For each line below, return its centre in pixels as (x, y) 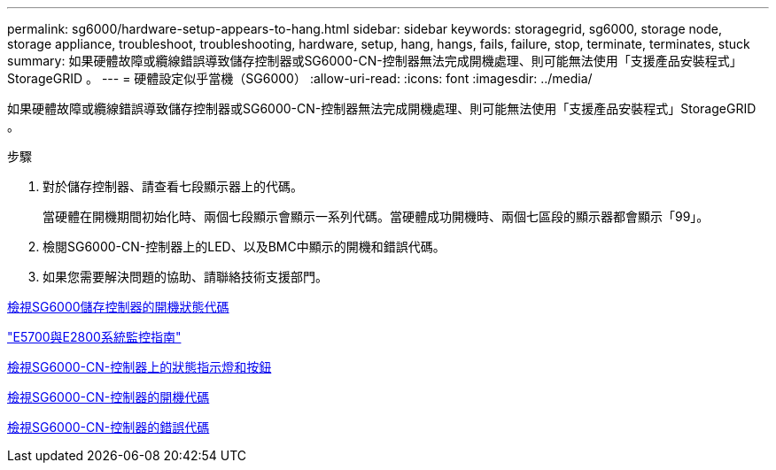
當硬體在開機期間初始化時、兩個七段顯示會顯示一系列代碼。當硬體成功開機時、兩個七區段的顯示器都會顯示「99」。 (376, 216)
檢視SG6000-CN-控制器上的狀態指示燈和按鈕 (140, 367)
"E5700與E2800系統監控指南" (94, 337)
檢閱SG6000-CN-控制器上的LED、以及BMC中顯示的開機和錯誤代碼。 (244, 247)
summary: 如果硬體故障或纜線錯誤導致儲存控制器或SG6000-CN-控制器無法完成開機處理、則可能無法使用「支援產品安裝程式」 (375, 61)
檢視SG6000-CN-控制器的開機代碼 (109, 397)
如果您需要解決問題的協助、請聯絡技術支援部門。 (185, 277)
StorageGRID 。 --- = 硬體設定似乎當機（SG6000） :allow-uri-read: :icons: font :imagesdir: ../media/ (300, 78)
